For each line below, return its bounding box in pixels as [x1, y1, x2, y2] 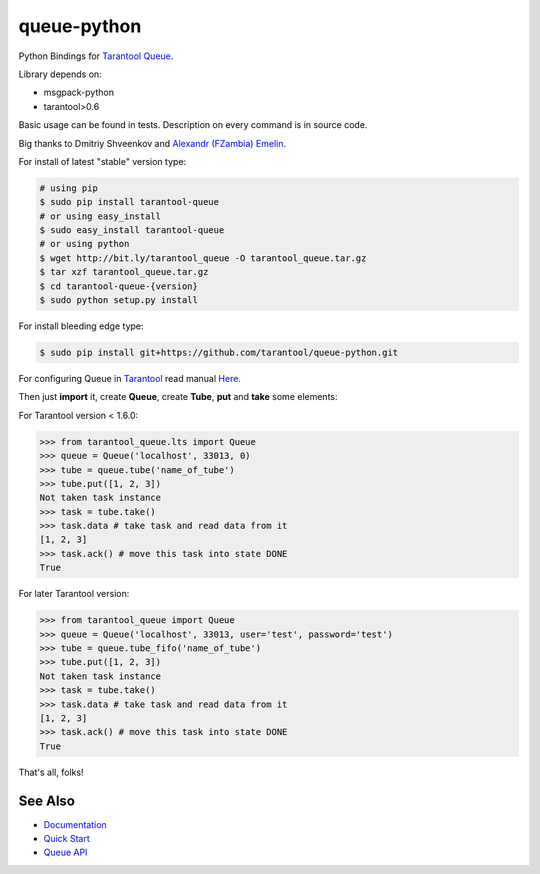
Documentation [43, 818, 107, 830]
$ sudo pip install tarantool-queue [39, 196, 220, 208]
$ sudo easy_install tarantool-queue [39, 225, 225, 236]
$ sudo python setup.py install [39, 295, 199, 305]
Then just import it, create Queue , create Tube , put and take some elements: [18, 391, 339, 403]
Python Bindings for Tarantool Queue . [18, 50, 174, 62]
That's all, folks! [18, 766, 84, 778]
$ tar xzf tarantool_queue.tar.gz [39, 266, 209, 278]
